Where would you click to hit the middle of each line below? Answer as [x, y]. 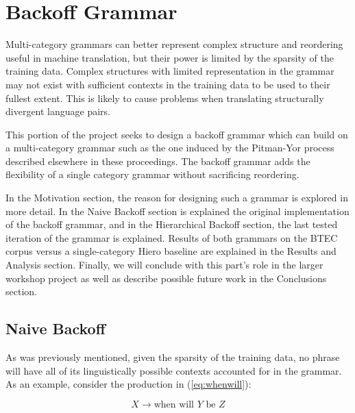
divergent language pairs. [58, 111]
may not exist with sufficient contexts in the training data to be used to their [168, 84]
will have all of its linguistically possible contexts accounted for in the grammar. [174, 370]
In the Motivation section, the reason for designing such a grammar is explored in [177, 198]
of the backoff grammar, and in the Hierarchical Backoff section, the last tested [172, 224]
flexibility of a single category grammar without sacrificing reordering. [152, 174]
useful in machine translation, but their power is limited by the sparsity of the [170, 57]
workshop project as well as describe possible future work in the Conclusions [166, 278]
